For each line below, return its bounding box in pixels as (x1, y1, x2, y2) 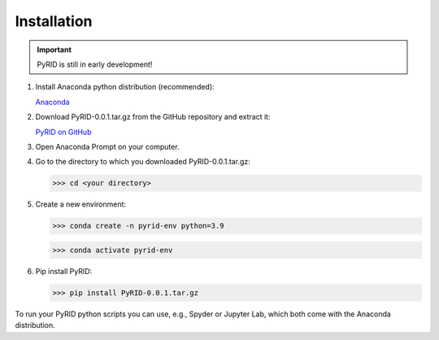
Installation (15, 12, 93, 30)
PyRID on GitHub (35, 127, 92, 137)
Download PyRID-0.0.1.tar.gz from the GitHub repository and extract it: (35, 112, 271, 122)
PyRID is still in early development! (37, 59, 153, 69)
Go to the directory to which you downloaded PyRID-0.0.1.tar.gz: (35, 157, 251, 167)
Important (37, 45, 72, 54)
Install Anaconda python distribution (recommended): (35, 82, 215, 92)
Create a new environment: (35, 199, 126, 209)
